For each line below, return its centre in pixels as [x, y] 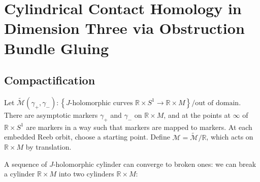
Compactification [50, 80]
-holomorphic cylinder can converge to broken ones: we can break [155, 164]
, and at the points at [197, 115]
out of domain [217, 103]
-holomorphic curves [101, 103]
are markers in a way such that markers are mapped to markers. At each [139, 127]
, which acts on [230, 137]
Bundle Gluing [57, 48]
